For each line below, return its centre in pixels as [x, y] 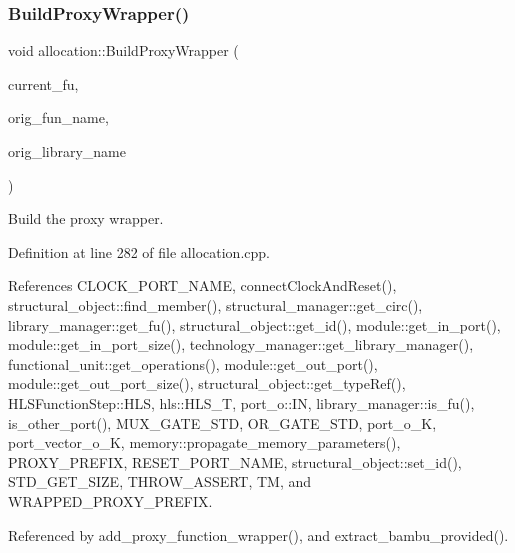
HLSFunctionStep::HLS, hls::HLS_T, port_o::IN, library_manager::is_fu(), [241, 402]
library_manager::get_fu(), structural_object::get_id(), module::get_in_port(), [254, 324]
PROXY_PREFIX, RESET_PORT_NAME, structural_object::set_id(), [235, 461]
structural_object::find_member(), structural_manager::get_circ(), [215, 304]
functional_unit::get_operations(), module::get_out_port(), [193, 363]
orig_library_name [67, 151]
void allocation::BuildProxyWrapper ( [123, 50]
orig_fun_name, [58, 117]
